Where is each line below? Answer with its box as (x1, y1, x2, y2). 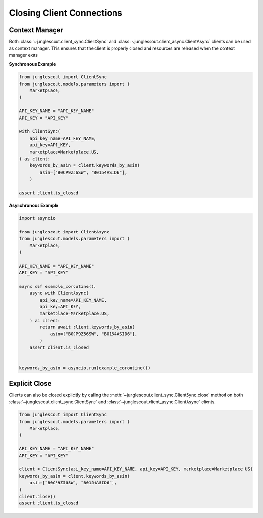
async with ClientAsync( (29, 290, 89, 296)
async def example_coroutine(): (19, 284, 97, 289)
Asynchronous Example (9, 202, 58, 208)
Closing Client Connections (9, 7, 123, 18)
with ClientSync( (19, 129, 61, 134)
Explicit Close (9, 379, 52, 388)
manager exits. (9, 52, 39, 58)
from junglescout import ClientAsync (19, 229, 110, 234)
